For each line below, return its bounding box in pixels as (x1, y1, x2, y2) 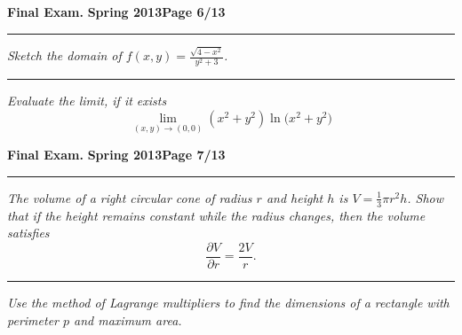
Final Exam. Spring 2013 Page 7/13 (7, 145, 226, 164)
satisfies (7, 223, 50, 242)
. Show (407, 188, 444, 206)
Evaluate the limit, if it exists (7, 91, 167, 110)
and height (266, 188, 323, 206)
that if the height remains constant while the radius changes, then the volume (7, 206, 426, 224)
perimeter (7, 310, 59, 329)
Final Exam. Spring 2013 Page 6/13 (7, 3, 226, 20)
